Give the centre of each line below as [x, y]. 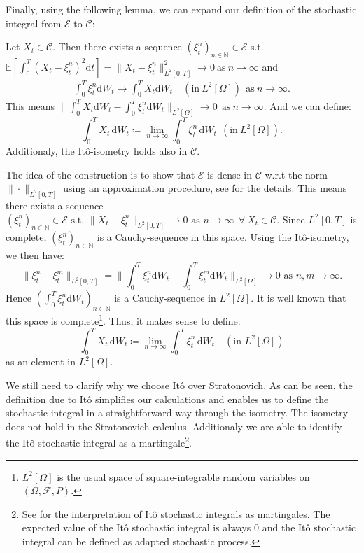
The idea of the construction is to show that [100, 174]
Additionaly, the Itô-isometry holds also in [97, 150]
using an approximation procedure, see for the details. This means [205, 188]
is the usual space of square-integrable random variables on [183, 476]
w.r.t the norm [296, 174]
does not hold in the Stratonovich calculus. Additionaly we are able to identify [174, 426]
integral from [34, 23]
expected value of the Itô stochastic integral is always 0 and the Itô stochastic [189, 527]
